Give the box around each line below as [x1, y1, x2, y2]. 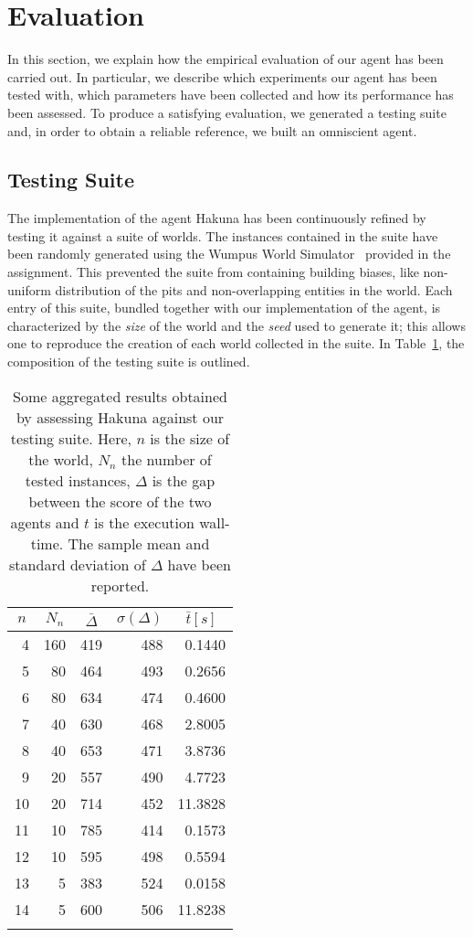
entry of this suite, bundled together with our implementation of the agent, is [7, 298, 441, 317]
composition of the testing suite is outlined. [7, 352, 250, 371]
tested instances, [25, 469, 131, 491]
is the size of [150, 427, 230, 449]
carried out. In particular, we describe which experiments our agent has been [7, 67, 437, 86]
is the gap [152, 469, 215, 491]
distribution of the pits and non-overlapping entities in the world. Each [55, 280, 453, 299]
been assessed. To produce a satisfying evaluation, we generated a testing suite [7, 102, 447, 122]
